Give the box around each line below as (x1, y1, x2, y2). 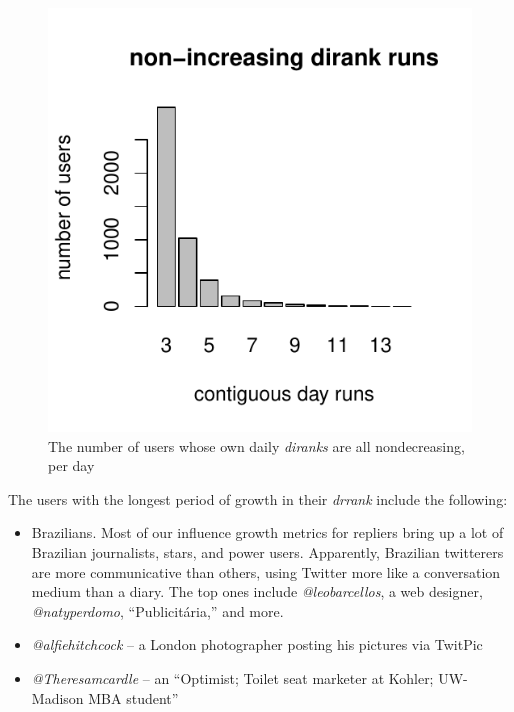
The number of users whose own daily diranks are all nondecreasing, (48, 435, 465, 456)
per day (48, 455, 95, 476)
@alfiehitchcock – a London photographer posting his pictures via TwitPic (31, 634, 483, 655)
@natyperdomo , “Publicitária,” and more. (31, 600, 284, 621)
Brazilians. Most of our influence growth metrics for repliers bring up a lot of (31, 522, 504, 543)
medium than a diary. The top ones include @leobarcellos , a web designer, (31, 581, 483, 602)
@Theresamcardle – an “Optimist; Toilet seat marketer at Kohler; (31, 667, 434, 688)
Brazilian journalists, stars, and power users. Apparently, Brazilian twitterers (31, 541, 504, 562)
